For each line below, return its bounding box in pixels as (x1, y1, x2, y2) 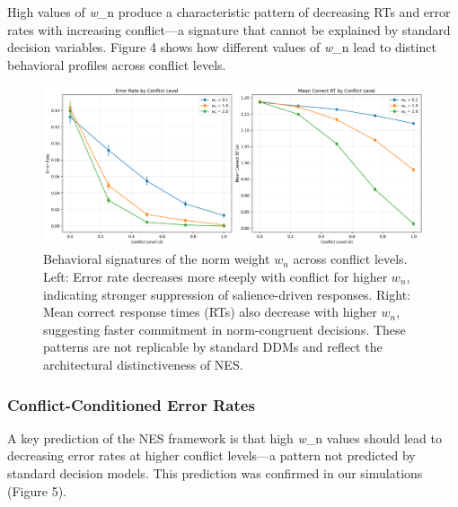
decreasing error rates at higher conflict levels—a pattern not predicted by (7, 446, 416, 465)
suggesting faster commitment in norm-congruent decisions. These (43, 319, 406, 338)
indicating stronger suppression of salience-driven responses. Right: (43, 284, 410, 303)
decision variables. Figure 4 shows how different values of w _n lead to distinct (7, 38, 436, 57)
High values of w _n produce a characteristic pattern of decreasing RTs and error (7, 3, 451, 21)
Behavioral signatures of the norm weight (43, 249, 270, 268)
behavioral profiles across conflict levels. (7, 55, 226, 74)
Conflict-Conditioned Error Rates (7, 393, 255, 415)
